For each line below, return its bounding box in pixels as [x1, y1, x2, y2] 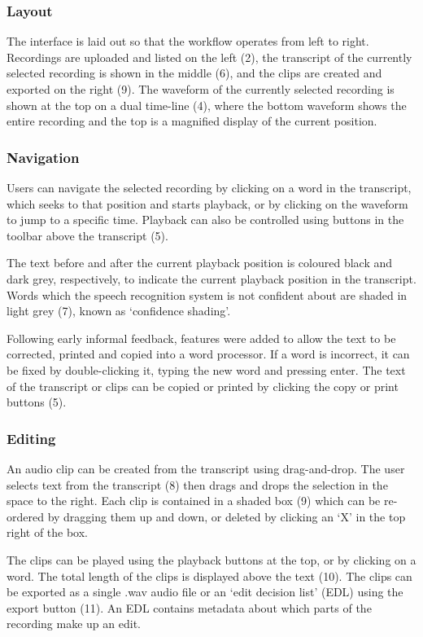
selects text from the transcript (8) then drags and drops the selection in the [7, 476, 388, 493]
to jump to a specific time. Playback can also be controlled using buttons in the [7, 211, 404, 228]
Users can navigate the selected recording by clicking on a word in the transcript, [7, 179, 412, 195]
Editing [7, 428, 56, 448]
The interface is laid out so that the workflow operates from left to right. [7, 33, 369, 50]
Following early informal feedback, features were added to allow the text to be [7, 329, 396, 346]
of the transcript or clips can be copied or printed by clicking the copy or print [7, 377, 399, 394]
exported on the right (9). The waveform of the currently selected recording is [7, 81, 395, 97]
